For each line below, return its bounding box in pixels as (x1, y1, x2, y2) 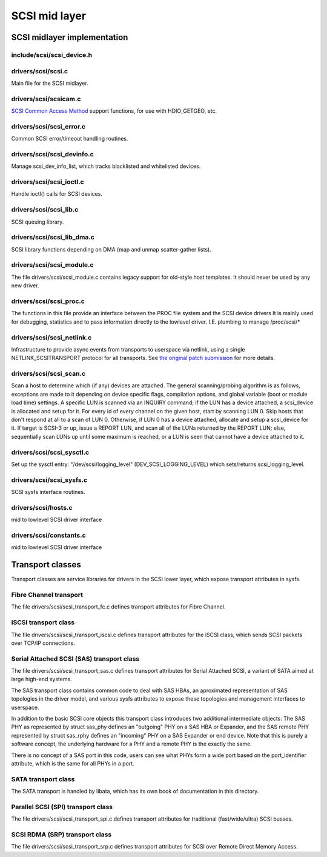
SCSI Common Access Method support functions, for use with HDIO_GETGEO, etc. (11, 107, 217, 115)
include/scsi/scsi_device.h (11, 50, 93, 59)
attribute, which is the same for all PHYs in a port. (11, 759, 134, 767)
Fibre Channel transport (11, 591, 84, 599)
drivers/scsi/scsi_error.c (11, 122, 86, 130)
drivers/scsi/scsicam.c (11, 95, 81, 103)
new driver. (11, 282, 39, 289)
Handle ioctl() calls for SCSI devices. (11, 190, 103, 198)
